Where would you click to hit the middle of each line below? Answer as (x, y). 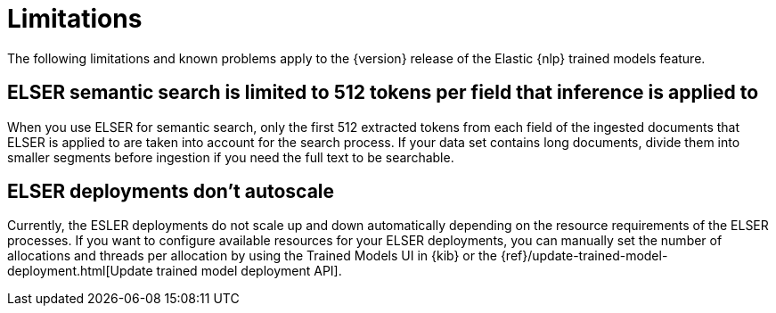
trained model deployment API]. (249, 271)
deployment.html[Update (80, 271)
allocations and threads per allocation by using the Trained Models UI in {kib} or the (252, 256)
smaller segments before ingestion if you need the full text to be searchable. (231, 157)
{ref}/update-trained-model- (584, 256)
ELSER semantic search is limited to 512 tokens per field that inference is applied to (383, 93)
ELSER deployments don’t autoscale (171, 192)
